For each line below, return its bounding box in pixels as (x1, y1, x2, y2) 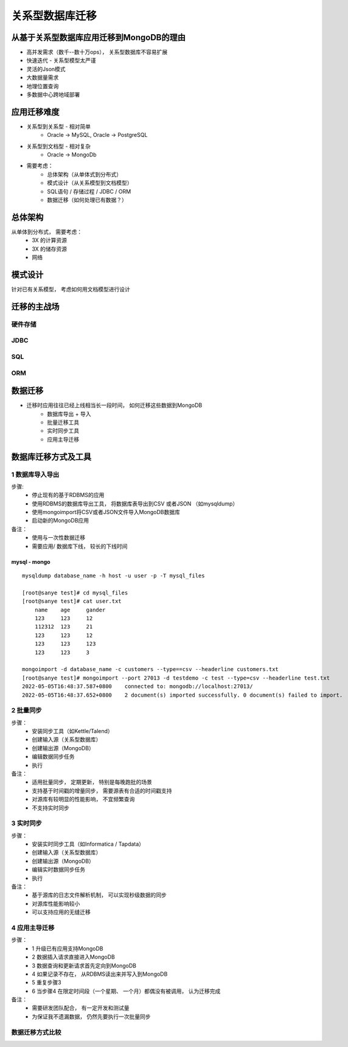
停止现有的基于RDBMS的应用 (32, 492, 105, 499)
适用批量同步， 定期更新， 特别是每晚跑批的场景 (32, 779, 152, 786)
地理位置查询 (26, 82, 59, 89)
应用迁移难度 (11, 106, 60, 117)
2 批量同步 (11, 706, 42, 715)
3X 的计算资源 (32, 237, 67, 244)
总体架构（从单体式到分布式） (47, 170, 122, 178)
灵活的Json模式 (26, 65, 66, 72)
